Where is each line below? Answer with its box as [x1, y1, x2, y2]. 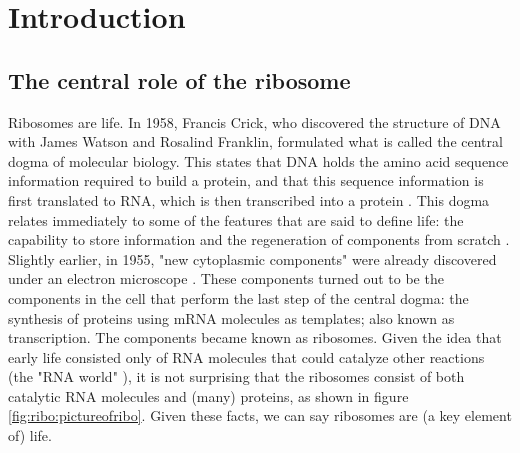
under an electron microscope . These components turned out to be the [8, 268, 444, 289]
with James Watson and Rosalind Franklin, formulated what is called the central [8, 131, 503, 152]
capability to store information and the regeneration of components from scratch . [8, 229, 510, 250]
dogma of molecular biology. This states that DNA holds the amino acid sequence [8, 150, 509, 171]
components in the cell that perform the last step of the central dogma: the [8, 287, 469, 308]
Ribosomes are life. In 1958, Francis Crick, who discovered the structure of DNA [8, 111, 501, 132]
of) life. [8, 425, 52, 446]
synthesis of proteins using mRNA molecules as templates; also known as [8, 307, 455, 328]
